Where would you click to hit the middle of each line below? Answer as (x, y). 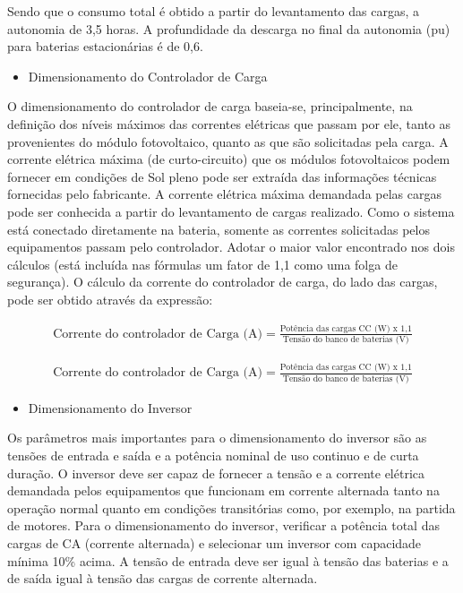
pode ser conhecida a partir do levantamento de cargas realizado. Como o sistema (231, 211)
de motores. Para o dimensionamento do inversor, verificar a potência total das (223, 525)
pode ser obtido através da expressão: (110, 299)
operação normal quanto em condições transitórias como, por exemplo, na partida (231, 507)
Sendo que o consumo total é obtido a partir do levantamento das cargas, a (213, 11)
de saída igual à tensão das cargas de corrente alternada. (163, 578)
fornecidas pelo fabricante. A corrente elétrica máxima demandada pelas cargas (224, 194)
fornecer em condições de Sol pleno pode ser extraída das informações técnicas (222, 176)
